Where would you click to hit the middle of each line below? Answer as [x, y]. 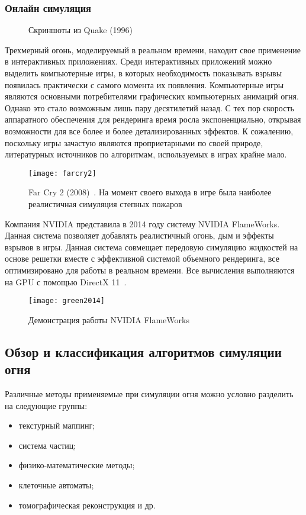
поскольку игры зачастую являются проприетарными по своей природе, [134, 142]
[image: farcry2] [62, 173]
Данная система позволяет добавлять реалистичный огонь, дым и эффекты [139, 235]
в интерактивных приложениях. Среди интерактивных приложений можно [138, 61]
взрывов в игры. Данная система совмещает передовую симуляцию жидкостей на [152, 247]
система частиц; [47, 445]
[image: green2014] [67, 301]
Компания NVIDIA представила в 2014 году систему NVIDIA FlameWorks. [142, 223]
